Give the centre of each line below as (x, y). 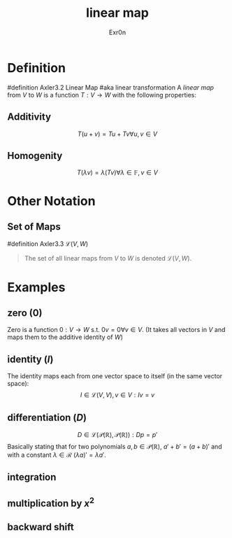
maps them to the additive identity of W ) (65, 337)
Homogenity (35, 156)
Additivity (29, 117)
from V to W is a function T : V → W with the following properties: (102, 95)
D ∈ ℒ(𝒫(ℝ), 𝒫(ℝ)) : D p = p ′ (117, 434)
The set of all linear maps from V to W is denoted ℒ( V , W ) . (108, 258)
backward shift (41, 527)
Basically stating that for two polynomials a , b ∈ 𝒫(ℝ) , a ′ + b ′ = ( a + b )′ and (115, 446)
